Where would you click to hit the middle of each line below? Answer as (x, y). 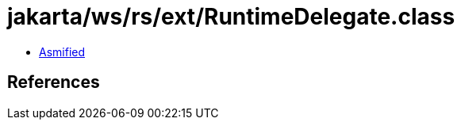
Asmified (62, 52)
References (54, 82)
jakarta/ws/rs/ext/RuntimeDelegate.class (231, 17)
